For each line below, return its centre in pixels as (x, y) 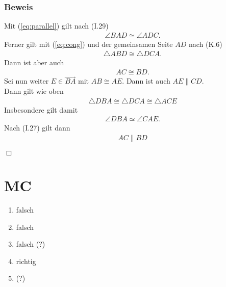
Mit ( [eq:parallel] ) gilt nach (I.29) (56, 26)
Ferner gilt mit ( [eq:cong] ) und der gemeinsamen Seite (89, 44)
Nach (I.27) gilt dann (37, 128)
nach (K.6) (206, 44)
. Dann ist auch (146, 81)
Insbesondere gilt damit (41, 109)
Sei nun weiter (27, 81)
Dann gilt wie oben (34, 90)
